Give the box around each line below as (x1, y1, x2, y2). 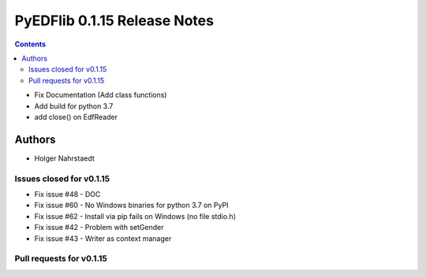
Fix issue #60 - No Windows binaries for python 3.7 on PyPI (34, 201, 229, 210)
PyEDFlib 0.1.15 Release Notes (14, 12, 215, 29)
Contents (14, 39, 47, 49)
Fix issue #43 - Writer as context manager (34, 233, 172, 243)
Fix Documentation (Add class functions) (34, 91, 167, 100)
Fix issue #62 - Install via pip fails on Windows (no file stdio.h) (34, 211, 237, 221)
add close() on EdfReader (34, 112, 118, 121)
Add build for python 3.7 (34, 101, 114, 110)
